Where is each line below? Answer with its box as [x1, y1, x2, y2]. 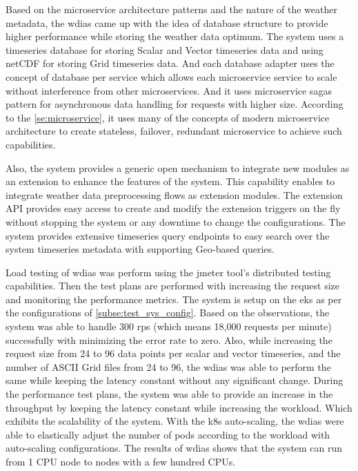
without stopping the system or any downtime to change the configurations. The [6, 214, 346, 229]
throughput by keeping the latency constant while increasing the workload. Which [6, 400, 352, 414]
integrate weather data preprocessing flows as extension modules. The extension [6, 187, 343, 202]
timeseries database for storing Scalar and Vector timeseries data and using [6, 42, 324, 57]
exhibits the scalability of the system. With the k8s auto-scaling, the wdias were [6, 414, 344, 428]
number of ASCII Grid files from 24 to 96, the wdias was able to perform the [6, 359, 331, 374]
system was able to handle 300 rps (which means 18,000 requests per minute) [6, 319, 332, 334]
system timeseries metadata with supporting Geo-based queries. [6, 242, 275, 256]
